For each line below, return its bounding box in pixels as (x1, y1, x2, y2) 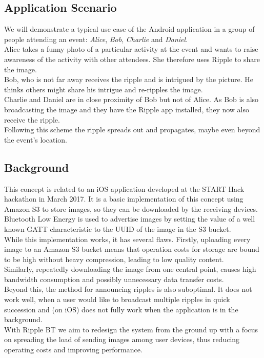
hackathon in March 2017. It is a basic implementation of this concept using (4, 193, 243, 204)
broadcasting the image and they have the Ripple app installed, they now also (4, 104, 250, 114)
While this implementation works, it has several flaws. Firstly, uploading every (4, 233, 251, 244)
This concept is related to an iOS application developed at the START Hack (4, 183, 245, 194)
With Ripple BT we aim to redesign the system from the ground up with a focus (4, 324, 258, 334)
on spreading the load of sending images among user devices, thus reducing (4, 334, 240, 345)
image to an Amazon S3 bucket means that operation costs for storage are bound (4, 244, 259, 254)
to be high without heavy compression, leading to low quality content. (4, 253, 224, 264)
